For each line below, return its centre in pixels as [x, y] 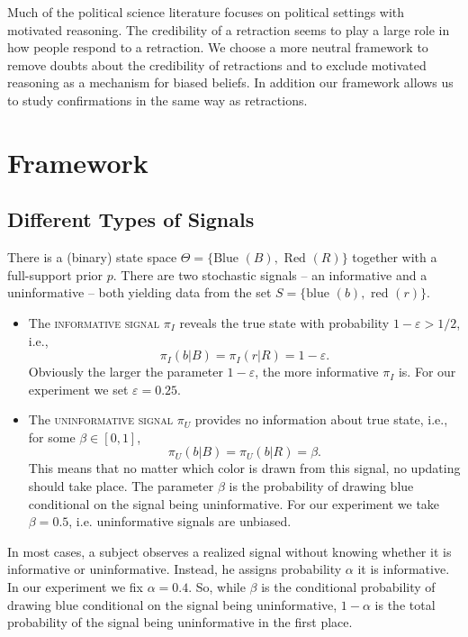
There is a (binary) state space [92, 257]
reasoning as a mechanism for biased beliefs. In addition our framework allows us [230, 82]
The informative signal [94, 322]
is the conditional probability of [348, 587]
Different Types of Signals [131, 219]
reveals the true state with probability [284, 322]
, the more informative [317, 372]
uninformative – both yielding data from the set [139, 292]
